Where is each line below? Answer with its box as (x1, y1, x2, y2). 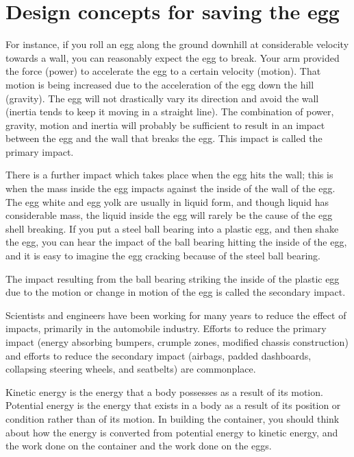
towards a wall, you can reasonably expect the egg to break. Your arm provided (5, 50, 340, 65)
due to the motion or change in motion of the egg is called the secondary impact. (5, 285, 346, 299)
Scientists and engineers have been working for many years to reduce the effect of (5, 307, 346, 322)
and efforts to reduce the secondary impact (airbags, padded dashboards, (5, 348, 312, 362)
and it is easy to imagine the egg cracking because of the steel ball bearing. (5, 248, 321, 263)
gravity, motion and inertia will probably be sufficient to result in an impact (5, 117, 325, 132)
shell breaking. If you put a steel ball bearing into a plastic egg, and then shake (5, 221, 339, 235)
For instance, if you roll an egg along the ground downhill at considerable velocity (5, 37, 349, 51)
